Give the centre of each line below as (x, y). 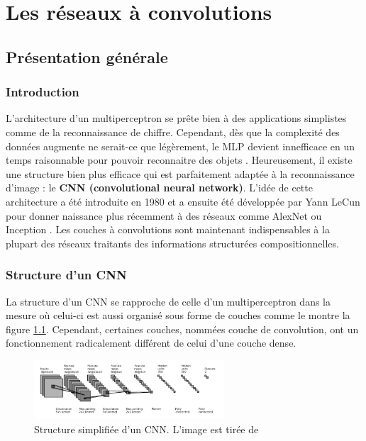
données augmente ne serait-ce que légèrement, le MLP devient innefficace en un (181, 146)
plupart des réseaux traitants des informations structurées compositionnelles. (172, 243)
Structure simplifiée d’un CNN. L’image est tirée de (146, 429)
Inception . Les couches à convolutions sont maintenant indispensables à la (168, 229)
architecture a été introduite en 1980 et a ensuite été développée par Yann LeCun (183, 201)
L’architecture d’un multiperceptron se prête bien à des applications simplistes (176, 118)
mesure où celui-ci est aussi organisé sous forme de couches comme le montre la (178, 315)
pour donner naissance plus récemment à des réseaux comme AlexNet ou (164, 215)
